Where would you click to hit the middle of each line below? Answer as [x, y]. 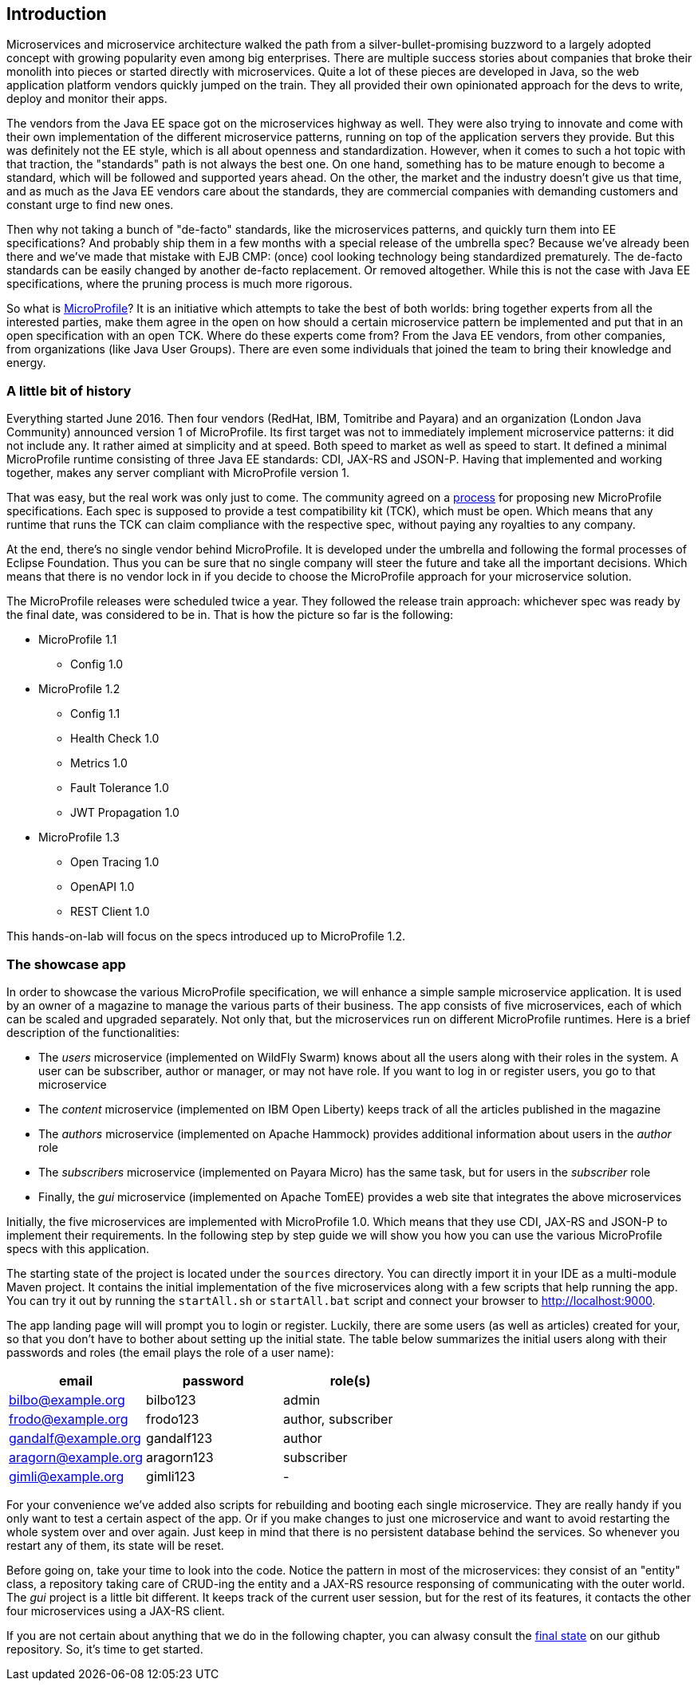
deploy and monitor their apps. [87, 99]
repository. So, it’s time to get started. [105, 1649]
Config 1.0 [97, 664]
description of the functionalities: [93, 1032]
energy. [26, 363]
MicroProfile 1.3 [79, 838]
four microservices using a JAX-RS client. [116, 1610]
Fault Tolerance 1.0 [120, 788]
